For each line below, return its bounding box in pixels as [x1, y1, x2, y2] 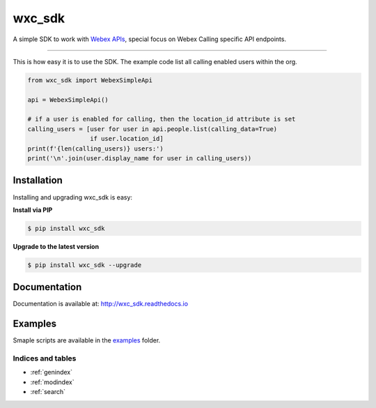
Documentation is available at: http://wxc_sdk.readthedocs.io [13, 300, 188, 308]
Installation [13, 174, 63, 186]
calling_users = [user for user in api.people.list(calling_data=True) [27, 125, 278, 133]
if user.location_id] [89, 135, 164, 143]
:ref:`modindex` [30, 377, 75, 386]
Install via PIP [13, 206, 53, 214]
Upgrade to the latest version [13, 242, 100, 250]
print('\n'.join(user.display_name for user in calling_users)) [27, 154, 252, 163]
